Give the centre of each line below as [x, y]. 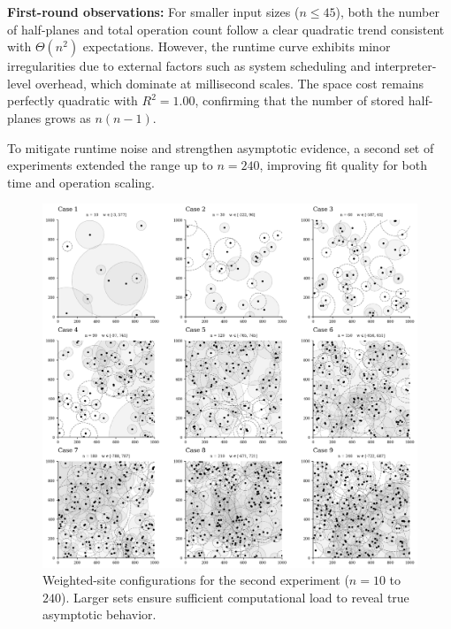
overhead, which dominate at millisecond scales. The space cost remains [229, 83]
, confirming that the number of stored [300, 100]
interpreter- [405, 66]
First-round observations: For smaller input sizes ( [153, 12]
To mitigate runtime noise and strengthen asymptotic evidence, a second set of [221, 147]
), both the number [387, 12]
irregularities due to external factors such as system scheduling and [189, 66]
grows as [68, 117]
